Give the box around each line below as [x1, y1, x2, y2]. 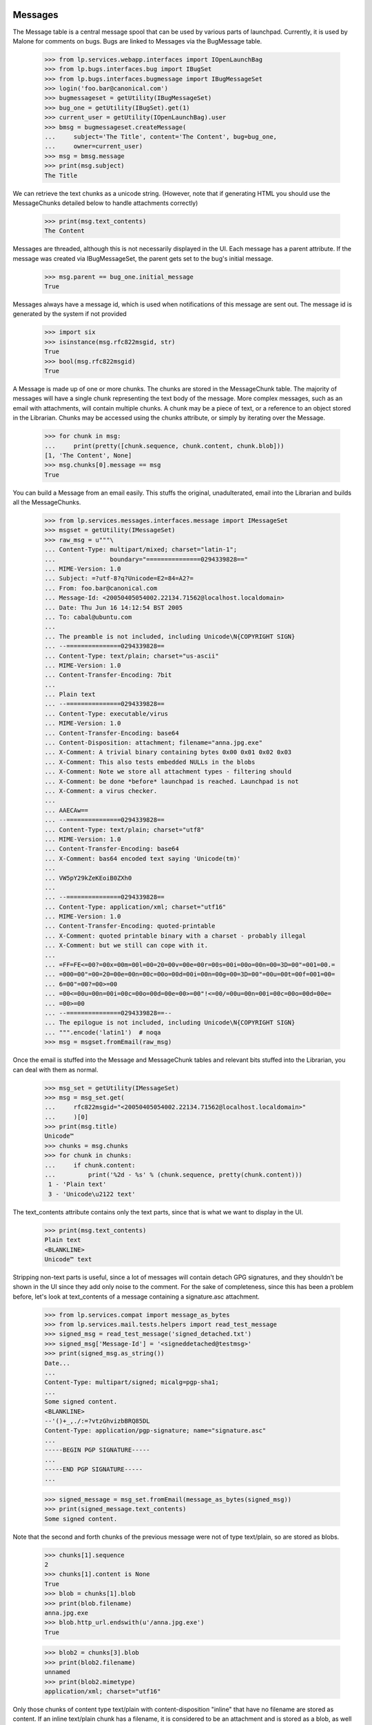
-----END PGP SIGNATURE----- [44, 1465, 143, 1473]
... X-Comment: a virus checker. [44, 787, 158, 795]
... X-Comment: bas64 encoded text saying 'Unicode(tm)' [44, 854, 241, 862]
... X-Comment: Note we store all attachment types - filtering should [44, 768, 292, 776]
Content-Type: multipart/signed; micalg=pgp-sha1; [44, 1379, 220, 1386]
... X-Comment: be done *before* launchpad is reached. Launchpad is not [44, 777, 299, 785]
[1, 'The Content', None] [44, 451, 132, 459]
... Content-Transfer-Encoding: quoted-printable [44, 922, 216, 930]
